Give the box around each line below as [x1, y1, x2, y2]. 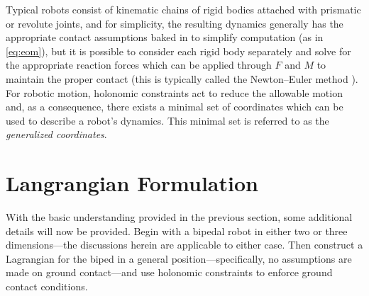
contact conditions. [6, 279, 88, 294]
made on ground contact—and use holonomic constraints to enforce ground [6, 265, 333, 280]
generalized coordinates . [6, 127, 107, 142]
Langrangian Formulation [6, 169, 258, 198]
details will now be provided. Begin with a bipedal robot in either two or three [6, 223, 348, 238]
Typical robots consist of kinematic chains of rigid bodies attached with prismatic [6, 2, 361, 16]
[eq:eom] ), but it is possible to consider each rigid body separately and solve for [6, 43, 351, 58]
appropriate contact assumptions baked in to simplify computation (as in [6, 30, 324, 45]
